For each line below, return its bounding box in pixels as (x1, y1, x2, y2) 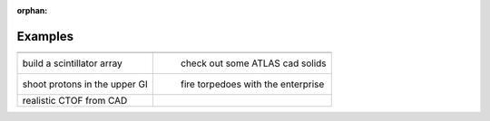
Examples (16, 28, 74, 44)
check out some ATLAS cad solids (180, 57, 327, 70)
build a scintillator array (22, 57, 122, 70)
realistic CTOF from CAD (22, 94, 128, 107)
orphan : (16, 5, 48, 15)
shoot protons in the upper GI (22, 78, 149, 90)
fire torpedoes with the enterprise (180, 78, 325, 90)
